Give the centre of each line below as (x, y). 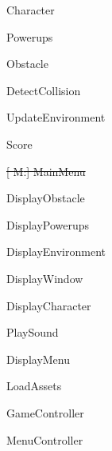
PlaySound (33, 332)
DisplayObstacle (46, 198)
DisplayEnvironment (56, 251)
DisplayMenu (39, 359)
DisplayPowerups (48, 224)
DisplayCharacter (49, 305)
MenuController (45, 439)
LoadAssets (34, 386)
